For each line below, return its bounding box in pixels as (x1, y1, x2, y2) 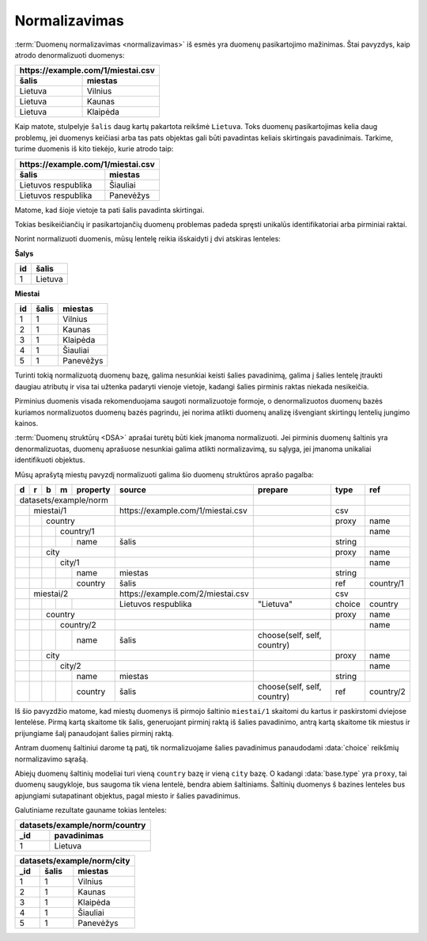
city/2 (59, 660, 82, 671)
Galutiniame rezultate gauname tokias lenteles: (14, 806, 168, 815)
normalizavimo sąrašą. (14, 754, 89, 764)
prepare (257, 484, 289, 495)
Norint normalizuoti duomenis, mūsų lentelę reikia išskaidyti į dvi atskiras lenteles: (14, 234, 281, 244)
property (76, 484, 111, 495)
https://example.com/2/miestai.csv (119, 588, 249, 599)
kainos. (14, 419, 39, 428)
